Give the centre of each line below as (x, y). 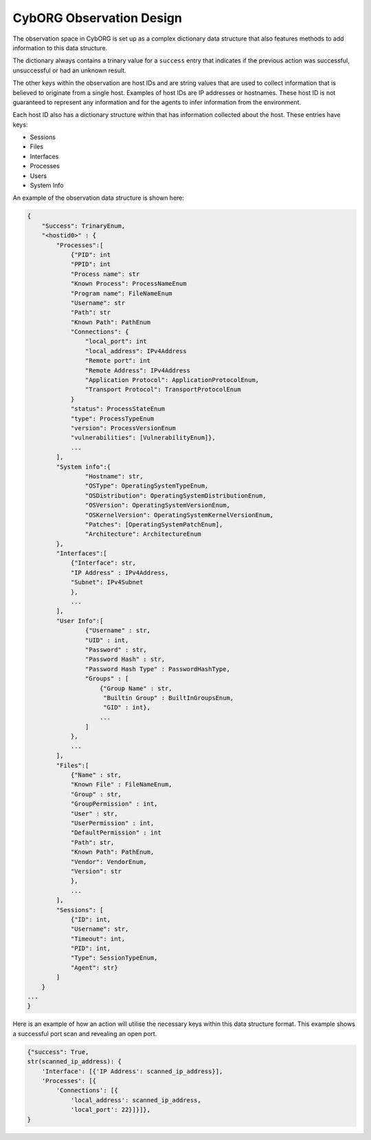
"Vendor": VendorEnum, (109, 862)
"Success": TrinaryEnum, (83, 226)
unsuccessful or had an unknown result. (69, 70)
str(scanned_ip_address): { (74, 1062)
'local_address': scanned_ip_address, (136, 1100)
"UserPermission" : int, (112, 823)
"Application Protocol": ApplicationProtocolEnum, (172, 380)
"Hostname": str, (114, 476)
